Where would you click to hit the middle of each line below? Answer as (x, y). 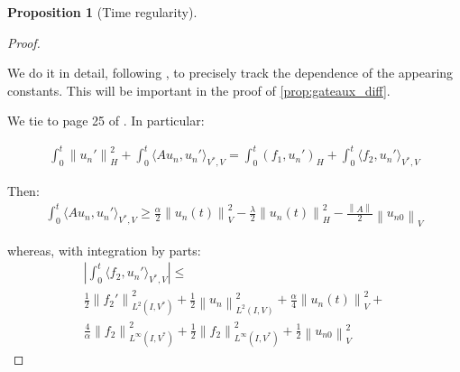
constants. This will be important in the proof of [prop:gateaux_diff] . (199, 90)
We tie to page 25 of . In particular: (106, 121)
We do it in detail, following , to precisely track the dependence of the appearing (230, 73)
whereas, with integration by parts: (104, 250)
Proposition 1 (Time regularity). (102, 12)
